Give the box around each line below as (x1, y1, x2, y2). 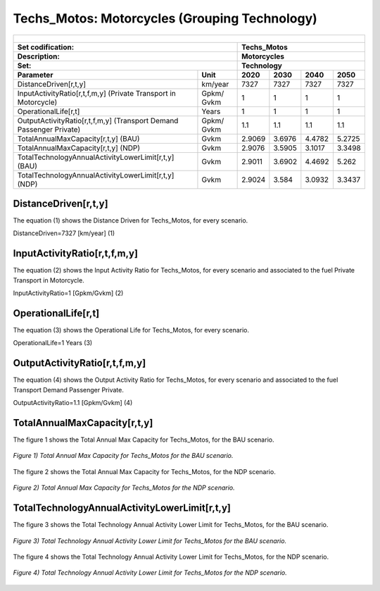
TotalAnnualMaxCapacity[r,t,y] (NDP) (17, 143, 141, 153)
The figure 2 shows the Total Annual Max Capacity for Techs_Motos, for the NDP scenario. (13, 467, 276, 475)
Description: (17, 51, 60, 61)
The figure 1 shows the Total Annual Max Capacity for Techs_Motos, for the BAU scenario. (13, 435, 274, 444)
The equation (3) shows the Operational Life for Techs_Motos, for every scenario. (13, 326, 250, 335)
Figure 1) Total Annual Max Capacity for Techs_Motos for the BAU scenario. (13, 452, 234, 460)
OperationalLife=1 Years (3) (13, 339, 93, 347)
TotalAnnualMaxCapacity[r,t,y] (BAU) (17, 134, 140, 144)
